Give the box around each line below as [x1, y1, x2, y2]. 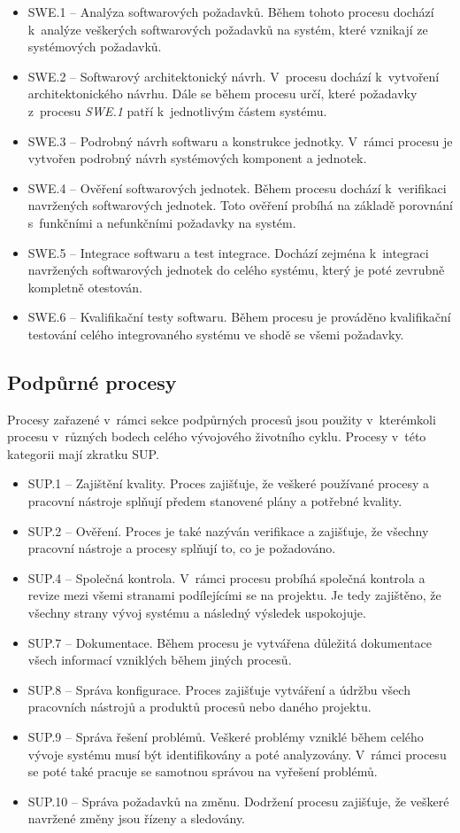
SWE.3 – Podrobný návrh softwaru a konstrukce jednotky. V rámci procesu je [27, 131, 453, 150]
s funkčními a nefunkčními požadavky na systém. [27, 213, 296, 231]
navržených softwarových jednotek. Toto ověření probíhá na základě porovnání [27, 196, 453, 214]
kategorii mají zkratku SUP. [7, 444, 159, 463]
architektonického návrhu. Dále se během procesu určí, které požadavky [27, 84, 418, 103]
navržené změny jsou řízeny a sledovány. [27, 809, 246, 828]
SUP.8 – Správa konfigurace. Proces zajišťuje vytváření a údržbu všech [27, 680, 410, 698]
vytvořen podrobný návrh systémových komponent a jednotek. [27, 149, 367, 167]
